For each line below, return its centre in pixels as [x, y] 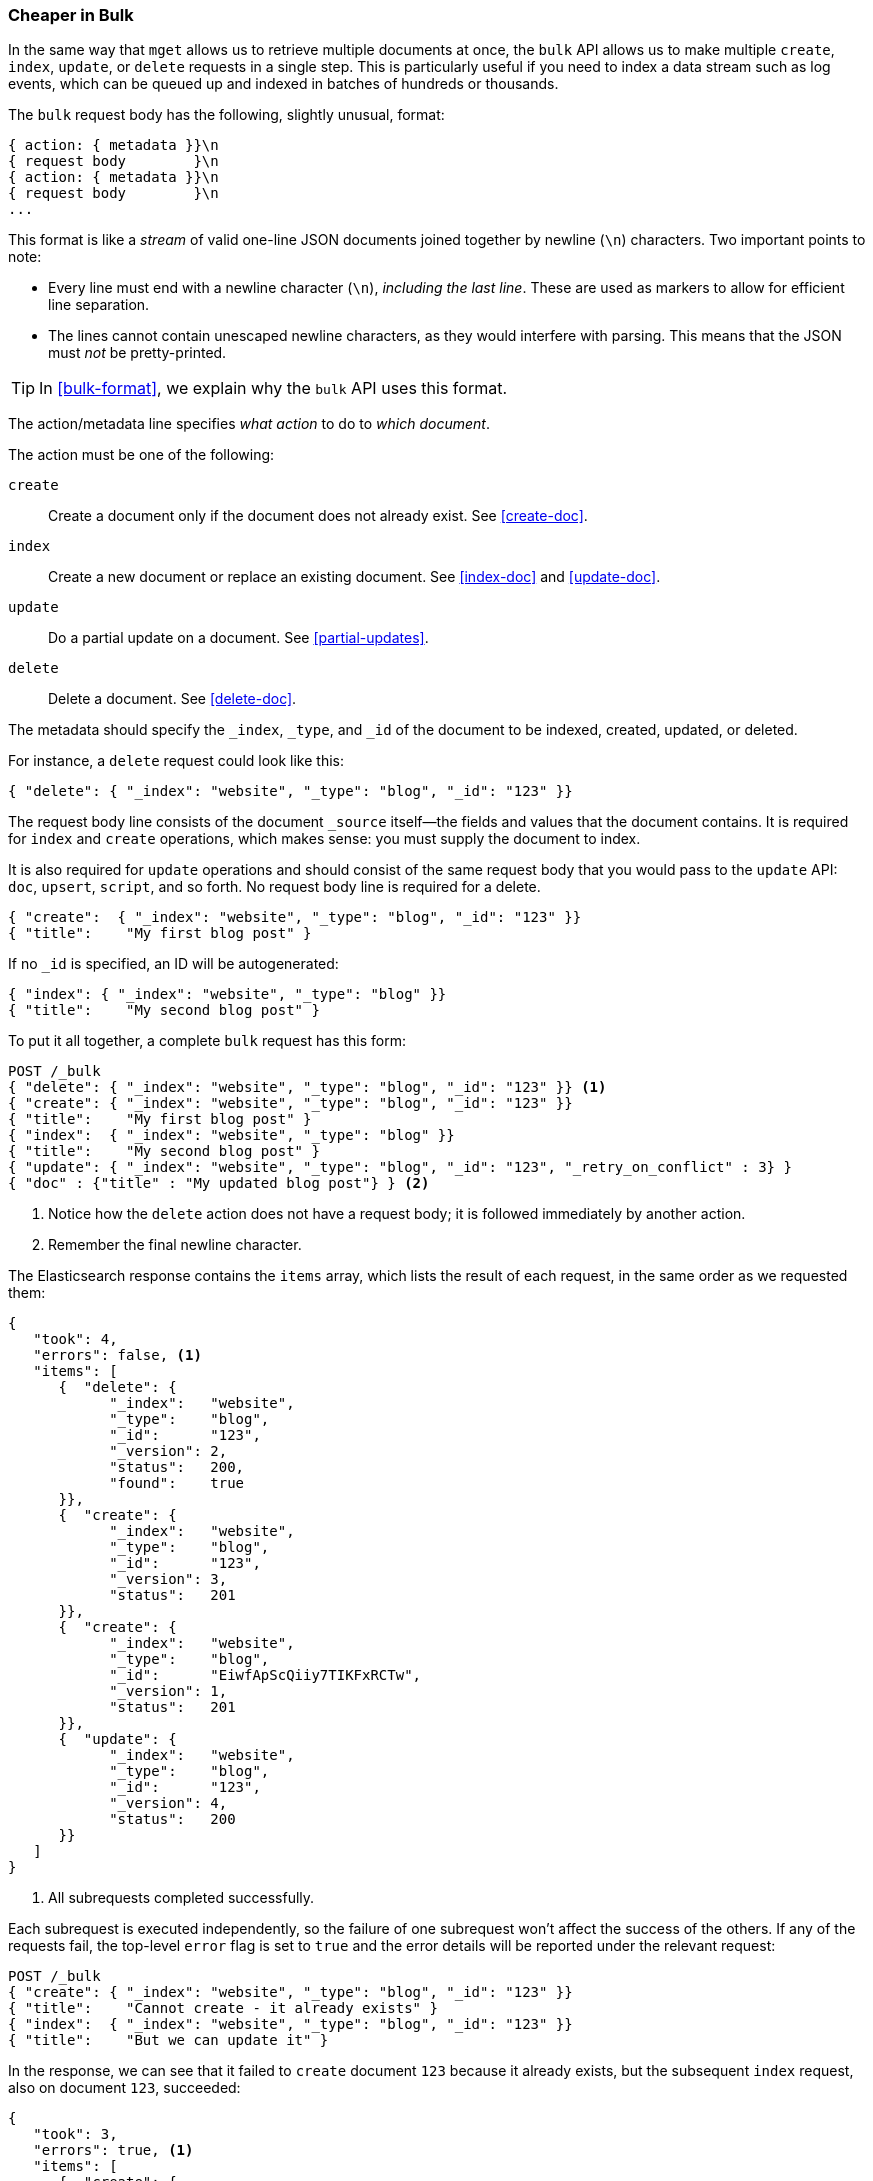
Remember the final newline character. [175, 1245]
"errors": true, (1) [113, 2150]
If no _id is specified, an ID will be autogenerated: [173, 964]
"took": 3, [75, 2134]
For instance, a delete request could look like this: [176, 761]
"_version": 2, [168, 1451]
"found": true [177, 1483]
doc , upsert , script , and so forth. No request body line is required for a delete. [274, 887]
